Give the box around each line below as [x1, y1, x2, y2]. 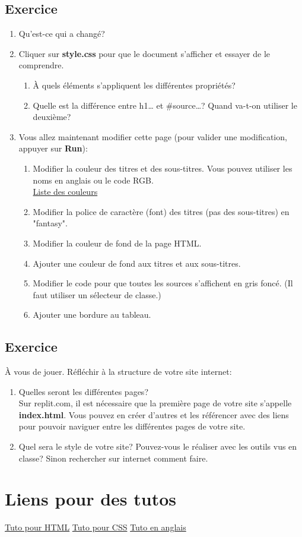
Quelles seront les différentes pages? [18, 385, 148, 397]
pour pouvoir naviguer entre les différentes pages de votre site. [18, 420, 246, 432]
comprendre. [18, 59, 64, 71]
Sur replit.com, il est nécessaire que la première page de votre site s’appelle [18, 397, 292, 409]
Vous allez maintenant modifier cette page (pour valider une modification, [18, 130, 287, 143]
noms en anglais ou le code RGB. [33, 173, 154, 186]
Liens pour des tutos [5, 487, 176, 511]
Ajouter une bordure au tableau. [33, 308, 151, 321]
